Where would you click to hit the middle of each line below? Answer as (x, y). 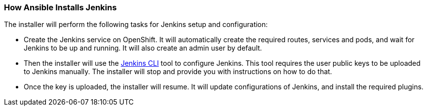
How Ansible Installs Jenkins (60, 7)
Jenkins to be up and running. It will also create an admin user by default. (143, 48)
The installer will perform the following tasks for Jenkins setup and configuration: (136, 25)
